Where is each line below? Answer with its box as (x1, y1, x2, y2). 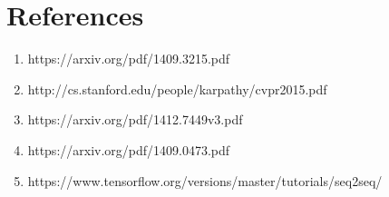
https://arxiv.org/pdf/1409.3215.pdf (27, 49, 230, 68)
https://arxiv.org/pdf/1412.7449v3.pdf (27, 110, 243, 129)
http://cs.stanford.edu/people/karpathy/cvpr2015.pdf (27, 79, 327, 98)
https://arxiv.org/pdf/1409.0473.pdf (27, 140, 230, 159)
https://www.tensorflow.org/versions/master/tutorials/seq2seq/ (27, 171, 383, 190)
